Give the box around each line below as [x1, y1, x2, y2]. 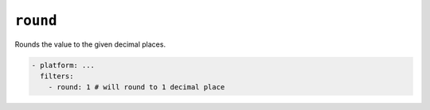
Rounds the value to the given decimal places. [14, 40, 166, 49]
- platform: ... [31, 60, 96, 70]
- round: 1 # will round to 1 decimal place [48, 83, 225, 92]
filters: [40, 71, 74, 81]
